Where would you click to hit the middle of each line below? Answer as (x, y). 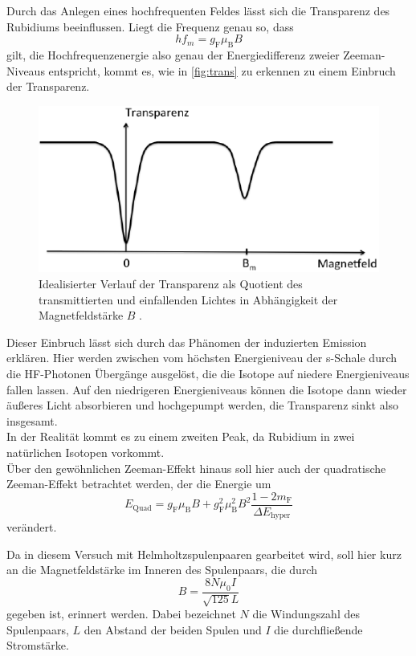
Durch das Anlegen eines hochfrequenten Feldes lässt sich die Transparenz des (198, 10)
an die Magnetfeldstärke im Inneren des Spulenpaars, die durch (162, 570)
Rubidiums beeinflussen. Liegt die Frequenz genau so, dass (150, 26)
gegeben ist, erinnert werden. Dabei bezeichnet (121, 614)
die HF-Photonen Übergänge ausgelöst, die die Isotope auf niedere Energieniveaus (208, 373)
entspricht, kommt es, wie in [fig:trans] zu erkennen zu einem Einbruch (222, 70)
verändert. (32, 527)
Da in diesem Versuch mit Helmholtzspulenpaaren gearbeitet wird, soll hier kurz (204, 554)
